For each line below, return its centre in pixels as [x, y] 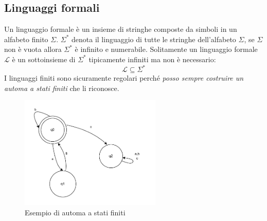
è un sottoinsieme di [44, 59]
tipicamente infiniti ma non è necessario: [152, 59]
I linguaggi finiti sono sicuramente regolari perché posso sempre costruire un [124, 78]
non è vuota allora [33, 49]
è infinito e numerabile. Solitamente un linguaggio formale [166, 49]
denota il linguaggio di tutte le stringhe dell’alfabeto [154, 39]
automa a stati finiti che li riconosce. [62, 88]
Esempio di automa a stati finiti [75, 212]
